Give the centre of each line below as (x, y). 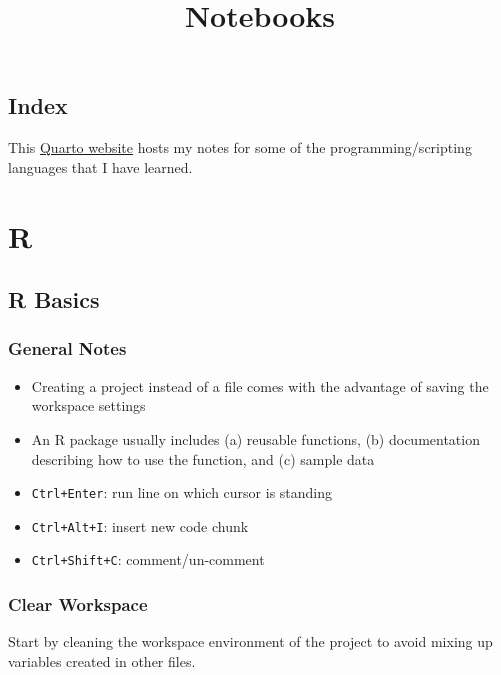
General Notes (67, 348)
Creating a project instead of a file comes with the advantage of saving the (260, 385)
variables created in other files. (102, 660)
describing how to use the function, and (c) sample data (203, 458)
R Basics (54, 299)
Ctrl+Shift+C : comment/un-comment (148, 559)
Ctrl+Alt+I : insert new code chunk (140, 525)
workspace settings (88, 405)
